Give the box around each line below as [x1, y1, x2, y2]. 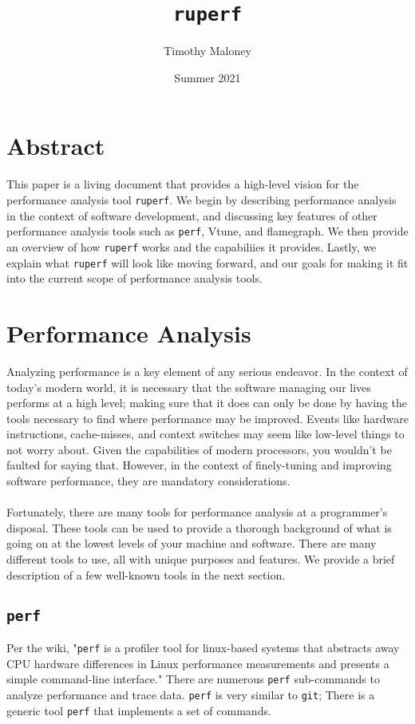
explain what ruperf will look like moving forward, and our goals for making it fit [6, 254, 409, 271]
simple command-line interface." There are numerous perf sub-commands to [6, 671, 380, 687]
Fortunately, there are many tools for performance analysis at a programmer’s [6, 504, 388, 520]
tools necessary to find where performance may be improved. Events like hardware [6, 409, 409, 426]
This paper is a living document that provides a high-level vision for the [6, 176, 359, 192]
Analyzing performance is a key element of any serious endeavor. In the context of [6, 362, 408, 379]
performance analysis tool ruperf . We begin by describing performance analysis [6, 191, 397, 208]
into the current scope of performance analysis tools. [6, 270, 263, 287]
